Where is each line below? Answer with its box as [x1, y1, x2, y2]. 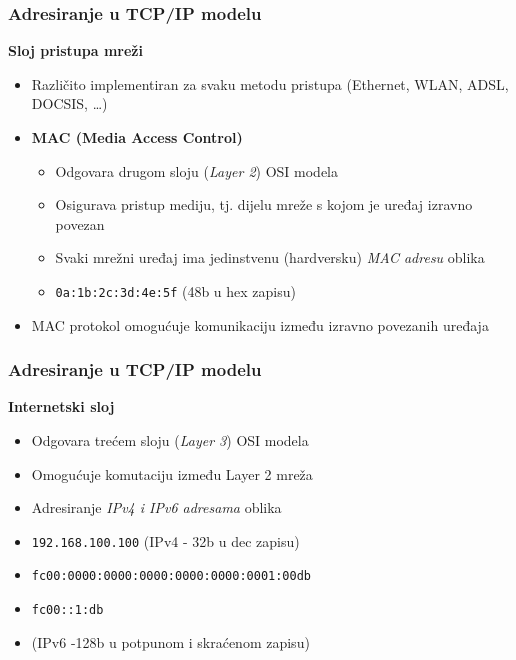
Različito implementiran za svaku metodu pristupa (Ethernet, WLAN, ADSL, [31, 73, 509, 94]
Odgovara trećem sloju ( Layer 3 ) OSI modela [31, 430, 309, 451]
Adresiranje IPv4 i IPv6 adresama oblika [31, 497, 282, 518]
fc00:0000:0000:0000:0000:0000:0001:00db [31, 569, 311, 584]
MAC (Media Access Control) [31, 127, 243, 147]
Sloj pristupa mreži [8, 40, 143, 61]
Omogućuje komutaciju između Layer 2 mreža [31, 463, 313, 484]
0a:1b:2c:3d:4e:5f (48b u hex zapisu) [55, 280, 296, 301]
